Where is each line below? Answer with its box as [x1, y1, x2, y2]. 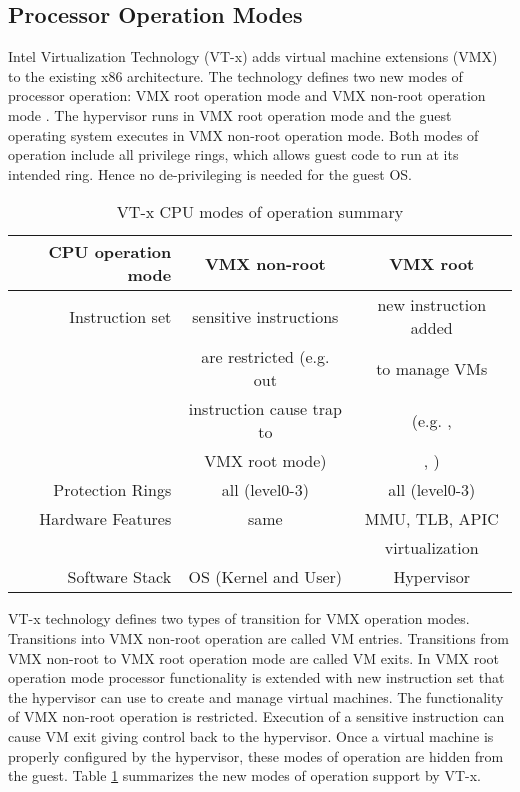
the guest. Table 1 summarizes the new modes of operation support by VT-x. [8, 765, 481, 786]
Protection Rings [53, 478, 172, 502]
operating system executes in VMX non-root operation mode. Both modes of [8, 124, 479, 145]
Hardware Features [39, 507, 172, 531]
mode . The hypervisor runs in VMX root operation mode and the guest [8, 104, 452, 125]
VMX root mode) [204, 449, 327, 473]
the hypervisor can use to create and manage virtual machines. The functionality [8, 686, 504, 707]
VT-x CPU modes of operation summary [116, 200, 404, 224]
